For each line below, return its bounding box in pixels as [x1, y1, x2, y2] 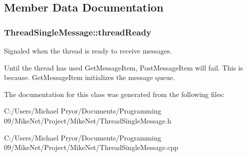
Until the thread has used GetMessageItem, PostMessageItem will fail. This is [4, 62, 243, 72]
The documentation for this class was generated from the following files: [4, 88, 225, 99]
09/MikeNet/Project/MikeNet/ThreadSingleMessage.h [4, 115, 171, 125]
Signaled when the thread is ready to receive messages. [4, 45, 172, 55]
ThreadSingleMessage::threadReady [4, 25, 151, 38]
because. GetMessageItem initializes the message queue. [4, 72, 175, 82]
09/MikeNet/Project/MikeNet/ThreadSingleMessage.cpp [4, 142, 178, 152]
